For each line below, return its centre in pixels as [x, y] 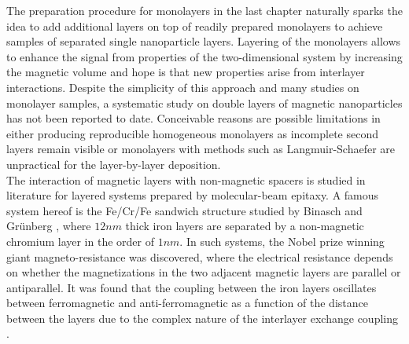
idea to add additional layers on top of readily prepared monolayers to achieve [195, 26]
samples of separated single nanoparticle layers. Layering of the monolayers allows [204, 41]
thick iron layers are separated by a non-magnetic [245, 226]
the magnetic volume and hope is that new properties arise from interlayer [186, 72]
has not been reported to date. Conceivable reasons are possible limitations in [193, 118]
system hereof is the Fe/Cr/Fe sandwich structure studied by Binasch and [184, 210]
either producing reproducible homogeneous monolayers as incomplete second [193, 133]
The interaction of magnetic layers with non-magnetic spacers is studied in [186, 179]
